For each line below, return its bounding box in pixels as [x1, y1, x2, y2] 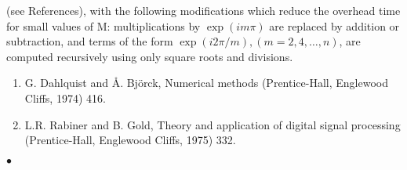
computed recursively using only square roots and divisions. [6, 48, 293, 64]
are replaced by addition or [269, 17, 400, 34]
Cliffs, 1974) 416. [24, 89, 106, 106]
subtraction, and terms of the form [6, 33, 173, 49]
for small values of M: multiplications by [6, 17, 201, 34]
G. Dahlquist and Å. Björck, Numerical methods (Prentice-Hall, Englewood [24, 74, 388, 91]
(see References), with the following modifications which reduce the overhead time [6, 2, 401, 18]
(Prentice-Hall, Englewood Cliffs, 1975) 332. [24, 132, 236, 148]
